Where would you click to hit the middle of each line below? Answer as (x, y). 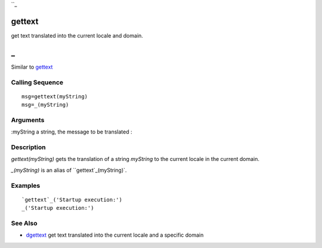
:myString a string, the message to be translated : (72, 132)
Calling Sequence (37, 82)
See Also (24, 223)
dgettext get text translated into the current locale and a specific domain (115, 235)
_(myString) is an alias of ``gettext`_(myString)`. (69, 170)
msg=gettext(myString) (55, 96)
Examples (26, 185)
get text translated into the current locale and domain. (77, 35)
